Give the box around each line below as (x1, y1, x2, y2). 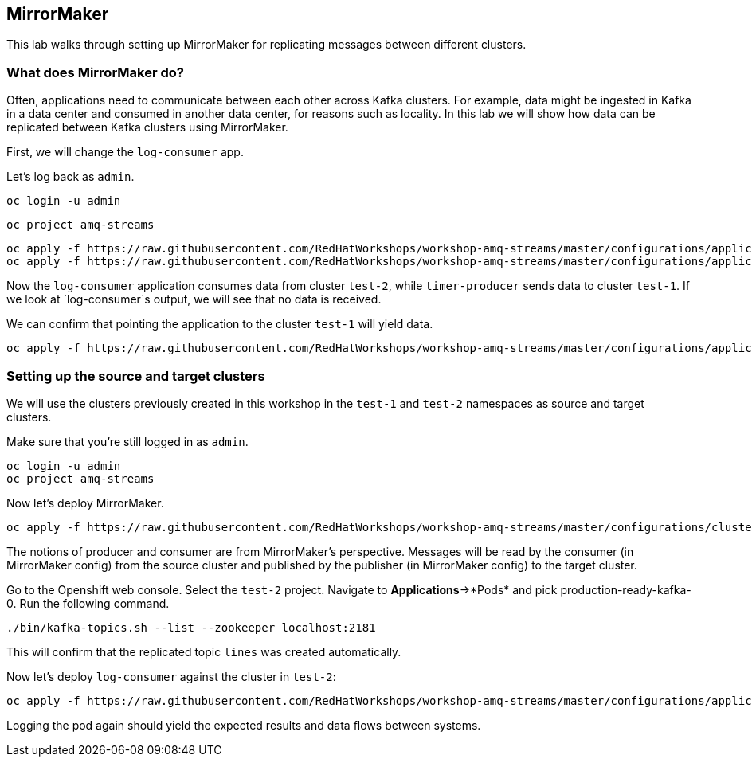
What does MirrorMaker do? (6, 64, 184, 80)
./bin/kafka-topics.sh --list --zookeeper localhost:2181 (6, 620, 376, 634)
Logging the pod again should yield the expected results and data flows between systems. (6, 718, 481, 732)
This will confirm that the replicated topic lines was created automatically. (6, 644, 401, 659)
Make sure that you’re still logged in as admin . (6, 434, 249, 448)
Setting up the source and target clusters (6, 367, 265, 384)
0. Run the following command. (6, 596, 170, 610)
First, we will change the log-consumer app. (6, 145, 244, 159)
